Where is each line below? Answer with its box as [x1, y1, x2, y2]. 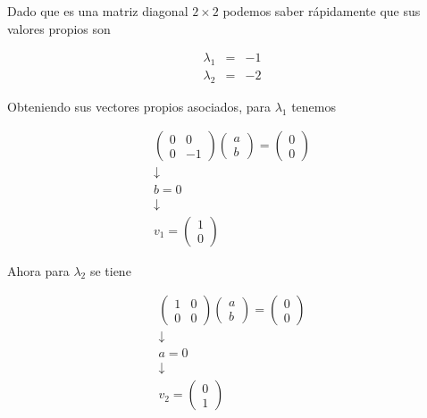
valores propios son [7, 19, 111, 38]
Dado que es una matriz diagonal [7, 2, 188, 20]
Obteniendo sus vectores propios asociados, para [7, 96, 271, 115]
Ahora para [7, 261, 70, 280]
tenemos [291, 96, 337, 115]
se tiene [89, 261, 131, 280]
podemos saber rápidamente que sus [222, 2, 421, 20]
